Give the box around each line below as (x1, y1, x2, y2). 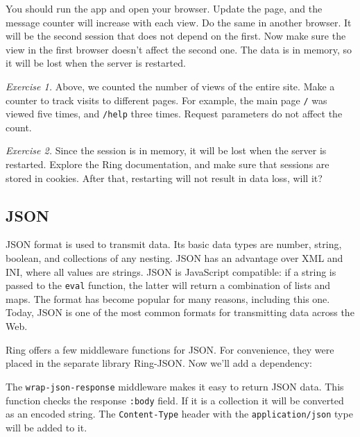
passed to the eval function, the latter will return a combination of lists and (6, 278, 331, 292)
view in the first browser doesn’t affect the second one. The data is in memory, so (6, 42, 352, 56)
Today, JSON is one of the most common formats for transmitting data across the (6, 305, 354, 320)
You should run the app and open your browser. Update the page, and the (6, 1, 323, 15)
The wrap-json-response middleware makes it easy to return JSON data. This (6, 379, 344, 393)
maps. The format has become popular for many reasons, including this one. (6, 291, 330, 306)
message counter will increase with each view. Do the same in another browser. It (6, 15, 352, 29)
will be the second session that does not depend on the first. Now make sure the (6, 28, 346, 43)
